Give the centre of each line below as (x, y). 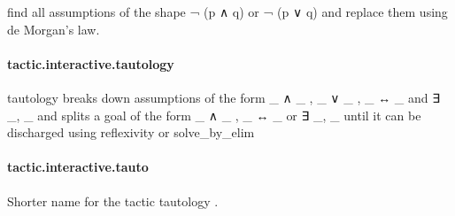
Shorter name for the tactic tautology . (113, 201)
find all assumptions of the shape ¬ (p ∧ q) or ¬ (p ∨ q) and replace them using (227, 12)
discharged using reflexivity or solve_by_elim (131, 132)
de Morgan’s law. (54, 29)
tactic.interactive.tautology (91, 63)
